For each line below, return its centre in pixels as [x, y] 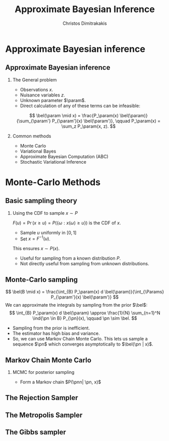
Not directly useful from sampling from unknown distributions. [84, 264]
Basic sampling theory [41, 201]
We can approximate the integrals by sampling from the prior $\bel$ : [76, 305]
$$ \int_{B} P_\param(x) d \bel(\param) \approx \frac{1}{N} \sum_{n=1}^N [85, 313]
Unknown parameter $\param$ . [53, 100]
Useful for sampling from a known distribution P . [70, 258]
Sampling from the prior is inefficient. [51, 328]
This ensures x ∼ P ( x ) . [36, 249]
